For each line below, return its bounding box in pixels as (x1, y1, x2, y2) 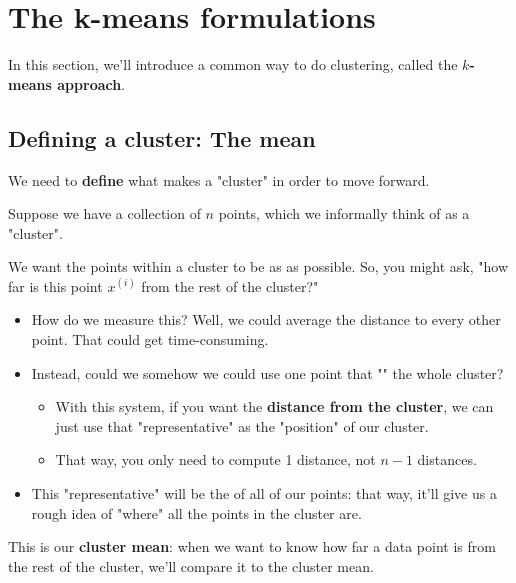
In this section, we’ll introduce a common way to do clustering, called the (8, 54, 458, 75)
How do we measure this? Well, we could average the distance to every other (31, 309, 501, 330)
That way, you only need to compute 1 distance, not (55, 449, 376, 470)
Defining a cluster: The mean (8, 122, 316, 153)
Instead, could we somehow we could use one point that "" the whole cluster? (31, 362, 504, 383)
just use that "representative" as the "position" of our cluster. (55, 415, 429, 436)
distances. (417, 449, 477, 470)
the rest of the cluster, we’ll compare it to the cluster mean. (8, 555, 374, 576)
